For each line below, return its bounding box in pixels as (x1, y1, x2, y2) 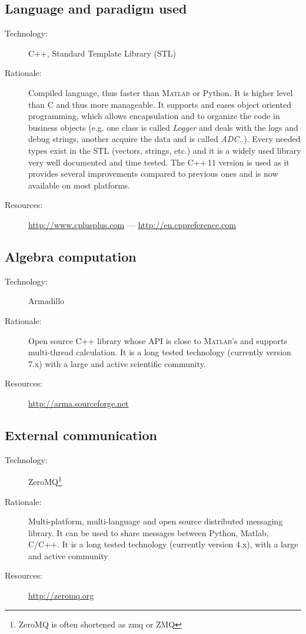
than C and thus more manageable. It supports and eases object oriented (28, 98, 291, 110)
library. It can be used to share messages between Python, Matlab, (28, 526, 269, 539)
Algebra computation (5, 247, 137, 265)
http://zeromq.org (28, 589, 94, 602)
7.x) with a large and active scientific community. (28, 357, 206, 369)
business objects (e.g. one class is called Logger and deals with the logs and (28, 121, 298, 133)
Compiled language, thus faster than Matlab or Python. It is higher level (28, 86, 293, 98)
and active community (28, 549, 108, 562)
